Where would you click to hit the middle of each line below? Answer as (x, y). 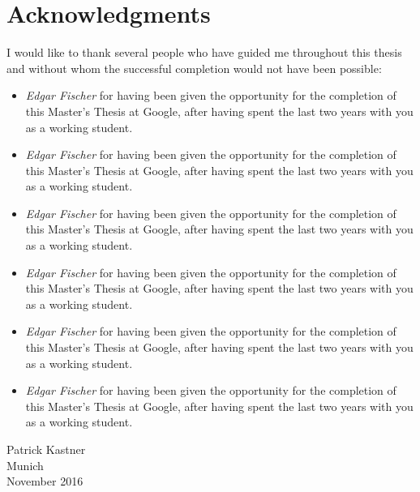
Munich (25, 465)
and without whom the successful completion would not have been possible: (194, 68)
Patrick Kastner (46, 449)
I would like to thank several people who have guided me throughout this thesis (204, 52)
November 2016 (45, 481)
